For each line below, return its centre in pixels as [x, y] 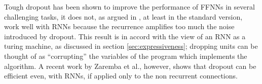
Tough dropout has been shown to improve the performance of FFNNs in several [129, 7]
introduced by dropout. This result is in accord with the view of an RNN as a [125, 36]
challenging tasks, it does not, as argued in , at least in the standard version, [123, 16]
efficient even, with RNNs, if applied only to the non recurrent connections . [121, 76]
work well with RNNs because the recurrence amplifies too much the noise [119, 26]
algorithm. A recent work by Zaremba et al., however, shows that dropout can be [130, 66]
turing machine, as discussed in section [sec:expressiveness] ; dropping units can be [131, 46]
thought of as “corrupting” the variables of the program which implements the [126, 56]
